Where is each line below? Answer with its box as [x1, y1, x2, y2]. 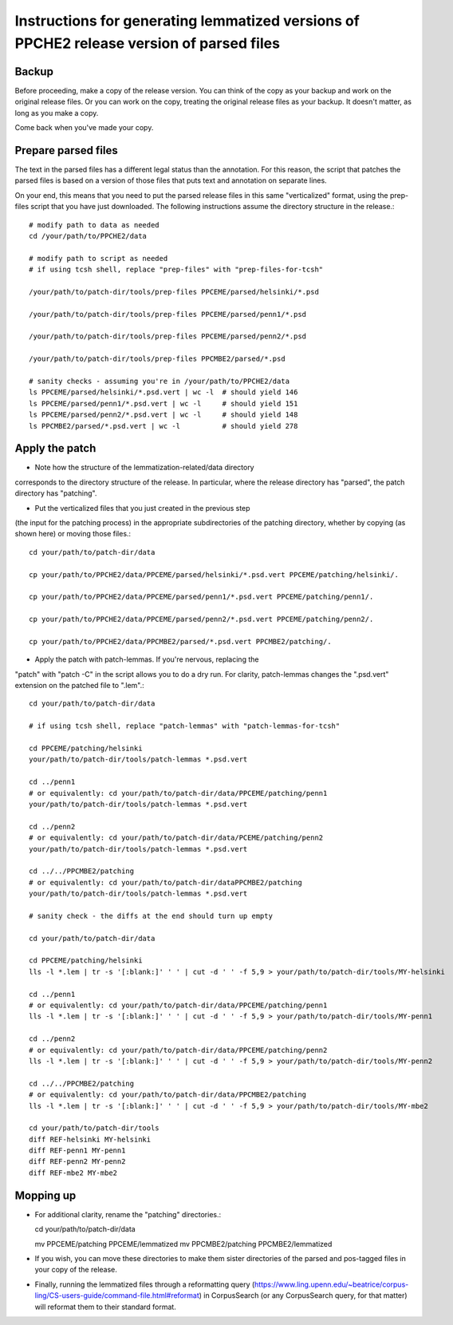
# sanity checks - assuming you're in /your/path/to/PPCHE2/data [29, 376, 290, 386]
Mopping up [14, 1189, 77, 1202]
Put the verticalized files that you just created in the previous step [34, 503, 250, 512]
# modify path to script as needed [29, 254, 168, 263]
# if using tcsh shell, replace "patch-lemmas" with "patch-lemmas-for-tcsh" [29, 722, 341, 730]
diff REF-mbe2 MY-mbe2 [29, 1168, 118, 1177]
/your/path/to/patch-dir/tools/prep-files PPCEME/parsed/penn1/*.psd [29, 310, 307, 318]
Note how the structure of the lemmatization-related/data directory [34, 463, 254, 473]
